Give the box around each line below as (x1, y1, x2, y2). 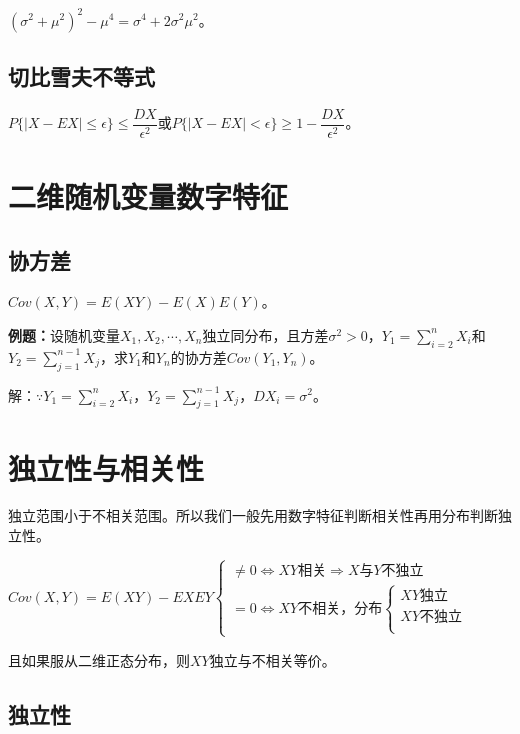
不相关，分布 (298, 601, 383, 616)
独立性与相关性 (8, 447, 205, 488)
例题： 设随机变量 (8, 324, 120, 345)
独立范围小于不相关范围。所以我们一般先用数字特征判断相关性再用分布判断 (8, 505, 498, 526)
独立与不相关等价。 (209, 649, 336, 670)
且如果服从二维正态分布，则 (8, 649, 190, 670)
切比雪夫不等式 (8, 60, 155, 91)
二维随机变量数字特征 (8, 175, 289, 216)
